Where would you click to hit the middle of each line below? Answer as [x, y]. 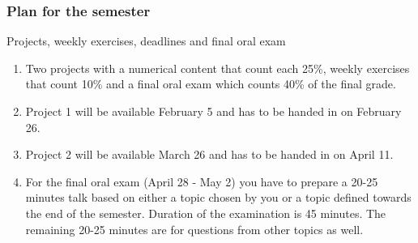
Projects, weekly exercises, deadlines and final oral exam [146, 41]
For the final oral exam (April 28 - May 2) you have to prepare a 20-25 [202, 181]
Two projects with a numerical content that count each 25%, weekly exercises [218, 68]
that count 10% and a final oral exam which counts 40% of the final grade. [211, 84]
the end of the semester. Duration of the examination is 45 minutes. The [206, 213]
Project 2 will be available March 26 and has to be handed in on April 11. [209, 154]
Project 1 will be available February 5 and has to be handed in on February [213, 111]
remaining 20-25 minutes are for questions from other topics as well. [194, 229]
